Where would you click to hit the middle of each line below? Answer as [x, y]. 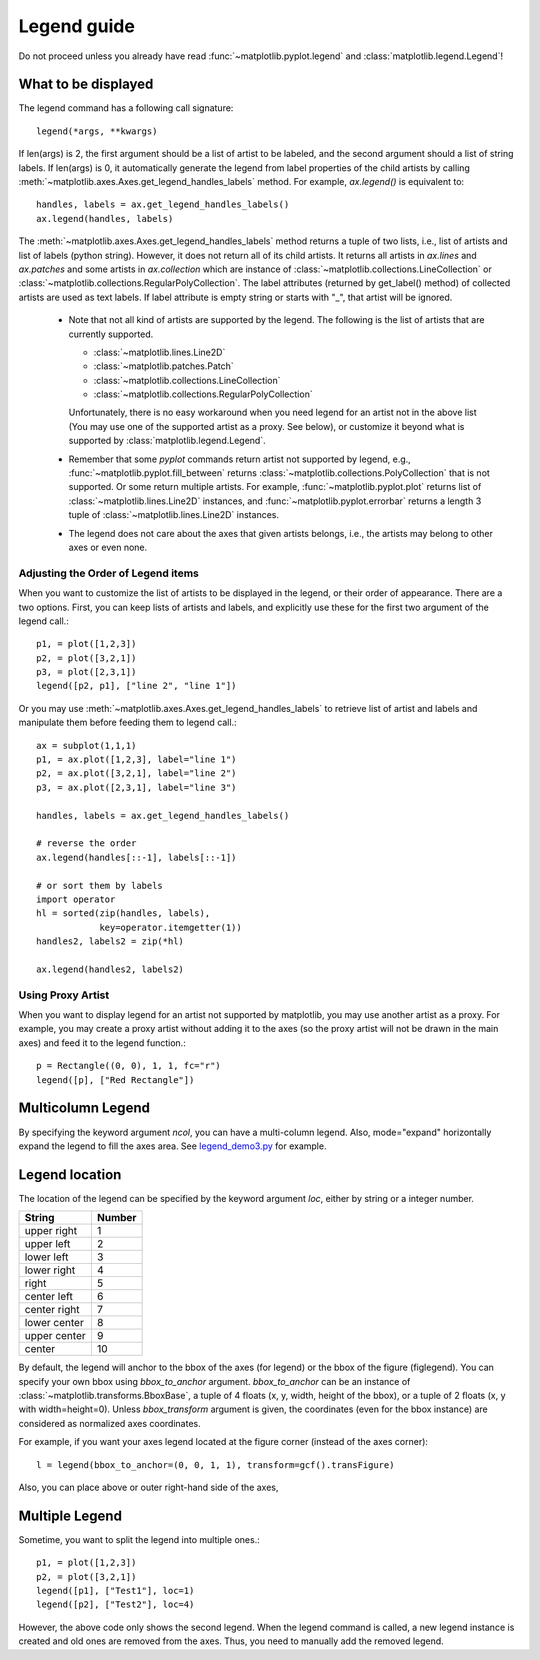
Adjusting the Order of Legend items [109, 573]
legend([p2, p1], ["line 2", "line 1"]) [136, 686]
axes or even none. [108, 547]
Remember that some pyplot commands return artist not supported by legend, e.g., [240, 459]
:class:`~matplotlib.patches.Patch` [163, 366]
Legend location [70, 1174]
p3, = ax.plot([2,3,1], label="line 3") [136, 787]
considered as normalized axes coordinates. [109, 1423]
